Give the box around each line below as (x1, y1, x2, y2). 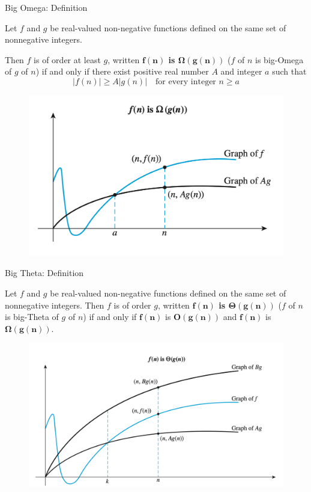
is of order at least (34, 53, 101, 66)
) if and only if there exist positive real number (35, 65, 209, 78)
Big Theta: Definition (5, 266, 84, 279)
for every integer (155, 77, 216, 86)
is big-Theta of (5, 310, 59, 323)
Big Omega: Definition (5, 1, 88, 13)
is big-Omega (255, 53, 304, 66)
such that (272, 65, 307, 78)
